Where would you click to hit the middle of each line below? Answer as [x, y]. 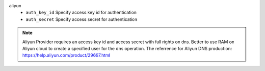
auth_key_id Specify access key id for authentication [81, 13]
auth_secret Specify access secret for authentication [81, 19]
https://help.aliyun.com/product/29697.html [66, 55]
